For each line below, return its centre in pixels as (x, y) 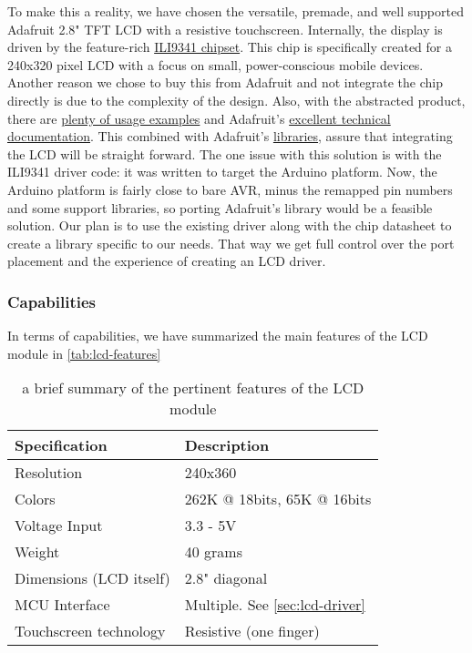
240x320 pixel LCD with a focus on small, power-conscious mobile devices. (215, 64)
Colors (35, 499)
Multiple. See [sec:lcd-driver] (275, 605)
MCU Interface (62, 605)
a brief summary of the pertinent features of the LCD (193, 388)
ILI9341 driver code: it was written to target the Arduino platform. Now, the (222, 172)
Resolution (49, 473)
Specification (61, 445)
